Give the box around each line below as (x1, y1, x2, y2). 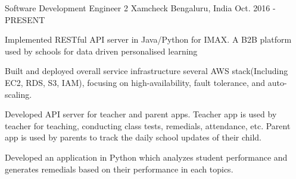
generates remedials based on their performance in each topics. (5, 162, 233, 175)
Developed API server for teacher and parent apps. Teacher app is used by (5, 108, 277, 120)
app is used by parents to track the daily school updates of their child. (5, 131, 262, 143)
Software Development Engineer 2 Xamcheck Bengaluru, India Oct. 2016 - (5, 2, 276, 14)
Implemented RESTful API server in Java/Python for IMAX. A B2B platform (5, 33, 292, 46)
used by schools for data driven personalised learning (5, 44, 198, 57)
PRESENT (5, 13, 45, 25)
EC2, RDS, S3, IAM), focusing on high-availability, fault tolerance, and (5, 76, 266, 88)
